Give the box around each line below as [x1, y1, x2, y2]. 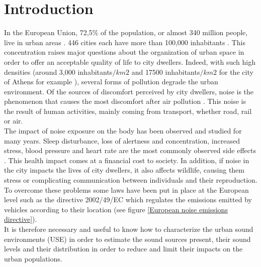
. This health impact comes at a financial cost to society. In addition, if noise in [4, 155, 249, 165]
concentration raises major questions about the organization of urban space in [4, 47, 244, 57]
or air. [4, 115, 23, 126]
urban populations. [4, 253, 62, 263]
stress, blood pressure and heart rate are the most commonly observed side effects [4, 145, 256, 156]
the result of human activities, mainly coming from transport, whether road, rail [4, 105, 252, 116]
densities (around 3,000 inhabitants [4, 66, 113, 77]
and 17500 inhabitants [131, 66, 200, 77]
